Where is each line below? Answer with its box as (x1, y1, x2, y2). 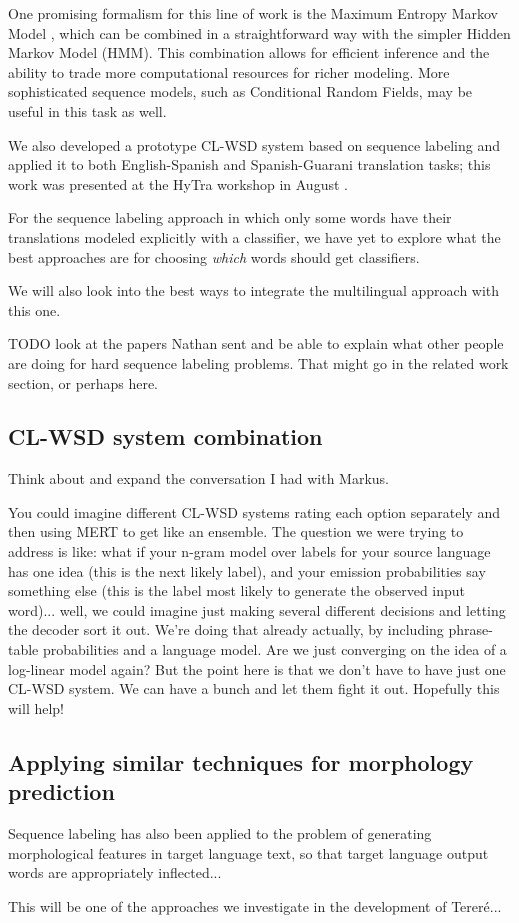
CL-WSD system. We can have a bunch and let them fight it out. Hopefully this (8, 678, 500, 699)
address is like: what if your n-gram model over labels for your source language (8, 541, 491, 562)
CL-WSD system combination (8, 421, 323, 452)
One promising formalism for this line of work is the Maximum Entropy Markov (8, 3, 498, 23)
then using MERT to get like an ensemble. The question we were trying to (8, 521, 464, 542)
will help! (8, 697, 65, 718)
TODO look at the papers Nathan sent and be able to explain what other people (8, 333, 504, 354)
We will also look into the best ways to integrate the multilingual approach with (8, 280, 500, 301)
